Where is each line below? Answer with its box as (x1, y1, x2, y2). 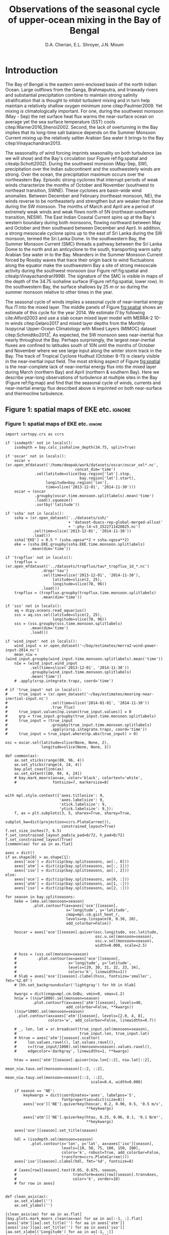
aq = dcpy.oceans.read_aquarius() (14, 608, 87, 613)
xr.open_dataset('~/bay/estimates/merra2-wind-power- (43, 643, 158, 648)
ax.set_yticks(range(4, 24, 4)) (14, 762, 82, 768)
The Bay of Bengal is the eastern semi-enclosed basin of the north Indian (5, 81, 157, 87)
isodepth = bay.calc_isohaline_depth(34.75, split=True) (14, 445, 136, 450)
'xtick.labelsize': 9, (59, 802, 107, 807)
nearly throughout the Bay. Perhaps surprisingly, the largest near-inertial (5, 337, 155, 343)
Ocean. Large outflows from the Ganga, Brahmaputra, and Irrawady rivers (5, 87, 158, 93)
